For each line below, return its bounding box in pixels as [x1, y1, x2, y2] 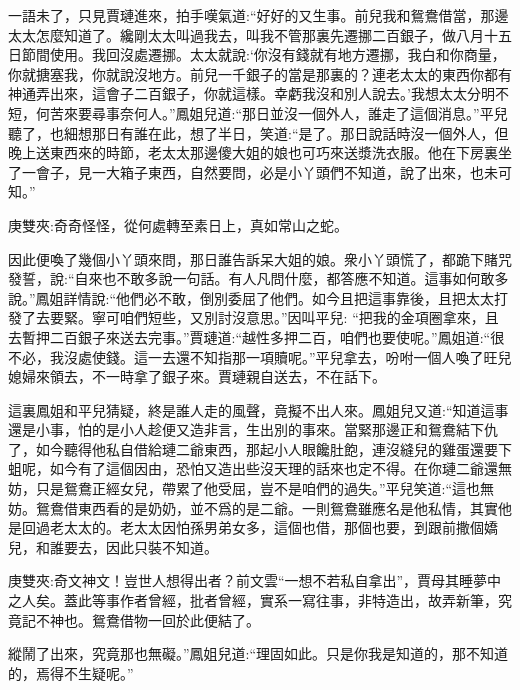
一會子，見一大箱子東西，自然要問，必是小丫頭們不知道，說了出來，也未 [21, 161, 498, 182]
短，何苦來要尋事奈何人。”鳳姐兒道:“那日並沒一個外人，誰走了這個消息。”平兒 [8, 102, 508, 123]
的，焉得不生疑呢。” [8, 662, 134, 683]
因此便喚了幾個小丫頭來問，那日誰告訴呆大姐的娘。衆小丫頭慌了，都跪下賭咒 [8, 248, 512, 269]
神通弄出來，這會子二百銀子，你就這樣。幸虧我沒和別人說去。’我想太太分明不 [8, 83, 509, 104]
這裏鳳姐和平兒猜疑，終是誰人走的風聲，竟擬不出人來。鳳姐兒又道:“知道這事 [8, 399, 509, 420]
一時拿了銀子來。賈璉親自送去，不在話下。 [105, 366, 386, 387]
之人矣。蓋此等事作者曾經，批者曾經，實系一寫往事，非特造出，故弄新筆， [8, 590, 498, 611]
